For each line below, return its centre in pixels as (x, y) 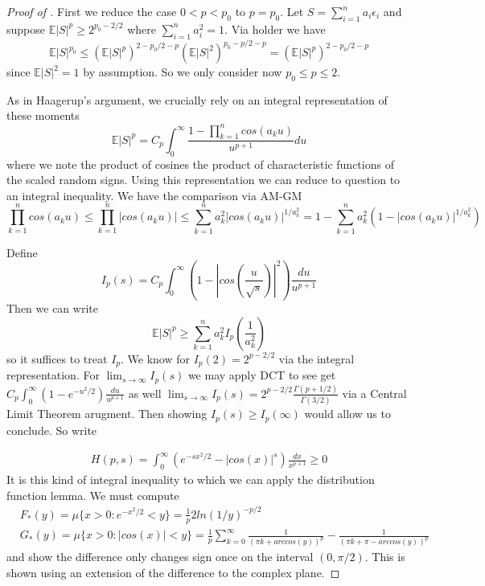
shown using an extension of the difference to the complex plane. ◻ (173, 572)
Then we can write (52, 308)
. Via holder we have (275, 29)
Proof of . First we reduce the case (92, 11)
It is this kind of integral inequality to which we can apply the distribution (191, 479)
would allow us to (347, 414)
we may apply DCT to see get (262, 375)
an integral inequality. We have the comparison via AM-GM (154, 195)
